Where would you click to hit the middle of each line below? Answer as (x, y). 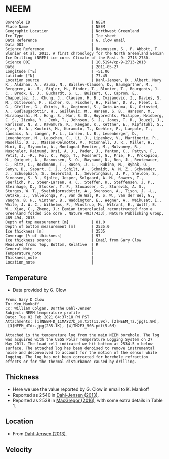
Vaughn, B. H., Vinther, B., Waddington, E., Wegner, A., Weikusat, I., (83, 200)
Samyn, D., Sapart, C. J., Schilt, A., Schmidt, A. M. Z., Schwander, (81, 169)
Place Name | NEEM (55, 27)
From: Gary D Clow (25, 299)
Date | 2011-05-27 (62, 67)
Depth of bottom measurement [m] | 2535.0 (57, 226)
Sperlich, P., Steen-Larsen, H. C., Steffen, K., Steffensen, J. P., (80, 182)
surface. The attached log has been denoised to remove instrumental (80, 348)
